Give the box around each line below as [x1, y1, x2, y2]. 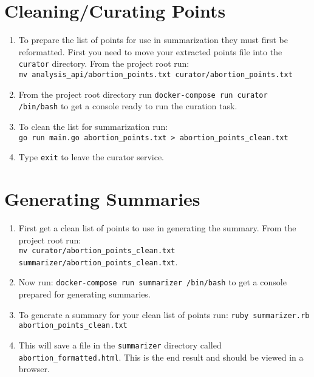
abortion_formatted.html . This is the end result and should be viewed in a [18, 350, 304, 363]
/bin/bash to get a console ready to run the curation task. [18, 100, 237, 112]
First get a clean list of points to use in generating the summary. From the [18, 221, 296, 234]
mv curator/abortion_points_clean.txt [18, 246, 176, 256]
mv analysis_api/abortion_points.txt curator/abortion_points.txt [18, 70, 293, 79]
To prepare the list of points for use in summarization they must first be [18, 33, 288, 46]
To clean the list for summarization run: [18, 120, 168, 132]
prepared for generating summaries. [18, 288, 151, 301]
